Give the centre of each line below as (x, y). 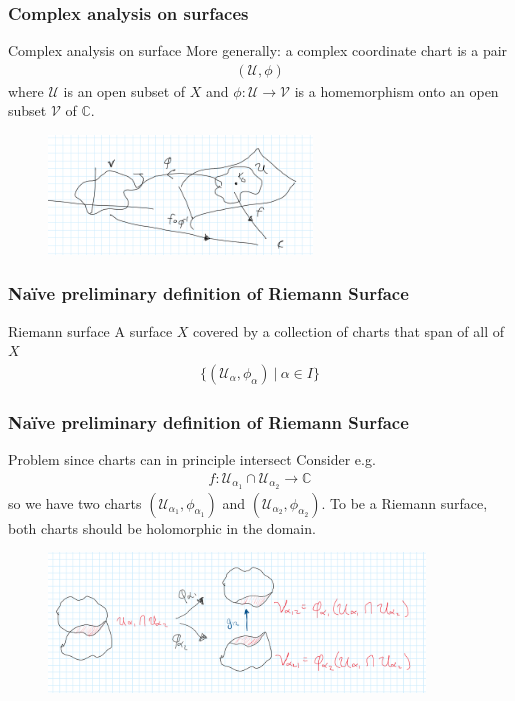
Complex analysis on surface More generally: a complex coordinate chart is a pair (258, 50)
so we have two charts (75, 502)
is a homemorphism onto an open (396, 90)
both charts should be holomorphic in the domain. (162, 527)
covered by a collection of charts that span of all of (349, 330)
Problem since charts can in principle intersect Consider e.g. (192, 459)
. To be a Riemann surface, (404, 502)
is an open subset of (124, 90)
